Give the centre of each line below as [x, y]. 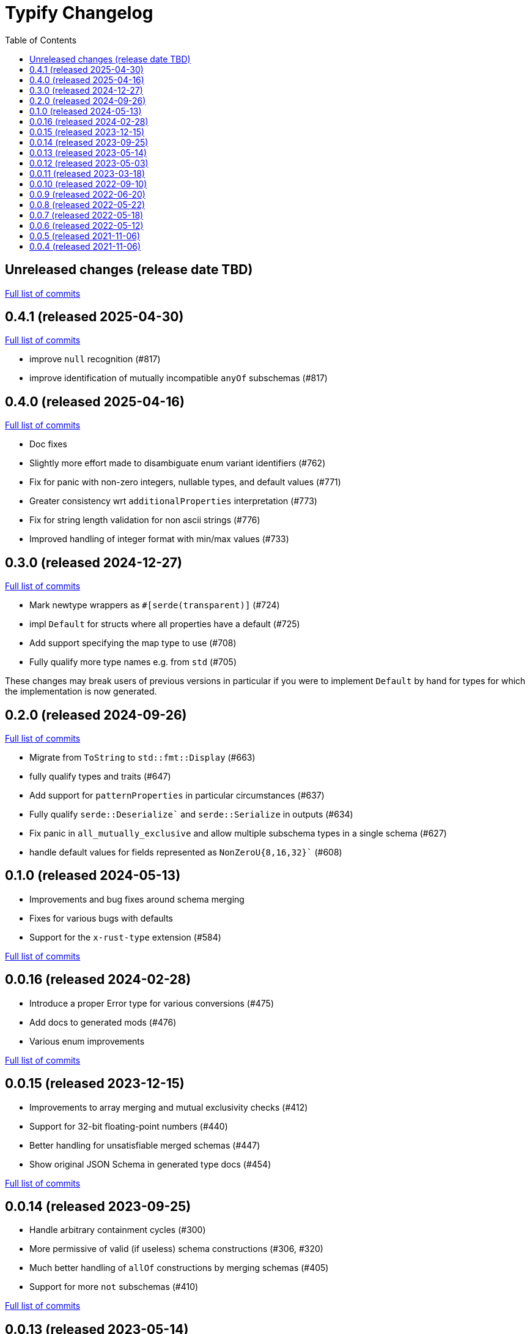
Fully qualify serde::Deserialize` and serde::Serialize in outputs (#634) [191, 814]
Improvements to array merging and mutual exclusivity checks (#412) [169, 1107]
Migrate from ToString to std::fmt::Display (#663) [142, 757]
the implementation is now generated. [81, 691]
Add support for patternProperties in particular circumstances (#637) [177, 795]
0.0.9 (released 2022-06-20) [87, 194]
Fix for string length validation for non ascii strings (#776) [145, 520]
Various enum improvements [87, 1041]
